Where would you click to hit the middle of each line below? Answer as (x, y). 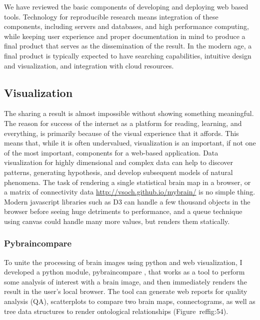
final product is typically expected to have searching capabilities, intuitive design (128, 55)
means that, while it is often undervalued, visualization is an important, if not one (130, 143)
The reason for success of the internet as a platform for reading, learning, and (123, 123)
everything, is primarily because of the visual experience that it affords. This (121, 133)
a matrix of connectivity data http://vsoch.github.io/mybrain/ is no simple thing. (130, 192)
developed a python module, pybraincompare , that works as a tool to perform (124, 272)
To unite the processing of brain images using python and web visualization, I (123, 262)
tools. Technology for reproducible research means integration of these (111, 16)
